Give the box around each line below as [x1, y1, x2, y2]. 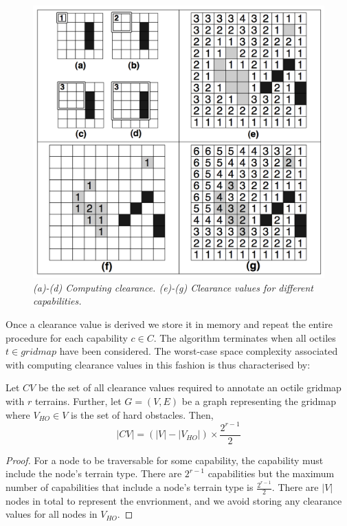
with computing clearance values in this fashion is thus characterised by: [5, 357, 311, 371]
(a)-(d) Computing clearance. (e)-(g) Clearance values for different [33, 280, 313, 294]
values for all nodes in [5, 507, 98, 521]
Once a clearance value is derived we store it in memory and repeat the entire [5, 317, 333, 331]
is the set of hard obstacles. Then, [71, 407, 214, 421]
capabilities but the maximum [208, 466, 335, 481]
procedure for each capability [5, 330, 128, 344]
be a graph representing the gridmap [181, 394, 337, 408]
